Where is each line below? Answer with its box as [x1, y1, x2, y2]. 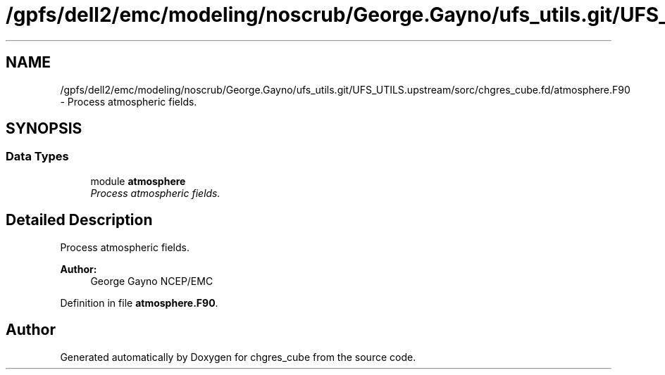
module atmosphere [90, 174, 186, 187]
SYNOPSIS [6, 120, 82, 138]
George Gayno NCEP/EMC [90, 274, 213, 287]
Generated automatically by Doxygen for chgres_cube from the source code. [60, 350, 416, 363]
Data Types [6, 149, 69, 164]
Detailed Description [6, 211, 153, 229]
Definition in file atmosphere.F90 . [60, 296, 218, 309]
